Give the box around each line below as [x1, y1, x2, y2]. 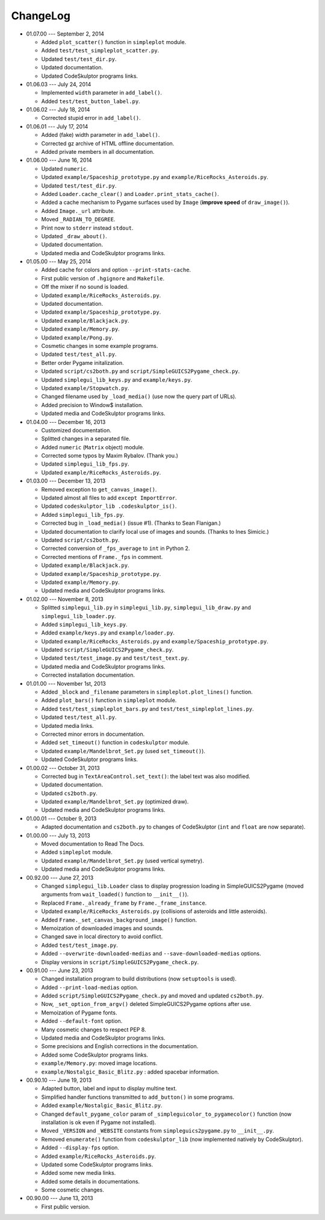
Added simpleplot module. [41, 849, 113, 856]
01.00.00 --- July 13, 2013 [26, 832, 90, 839]
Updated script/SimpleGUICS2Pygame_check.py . [41, 646, 174, 654]
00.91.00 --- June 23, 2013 [26, 967, 93, 974]
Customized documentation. [41, 426, 111, 434]
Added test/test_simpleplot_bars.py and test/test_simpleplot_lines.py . [41, 705, 254, 712]
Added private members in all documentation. [41, 148, 155, 156]
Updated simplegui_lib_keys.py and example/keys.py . [41, 376, 193, 383]
